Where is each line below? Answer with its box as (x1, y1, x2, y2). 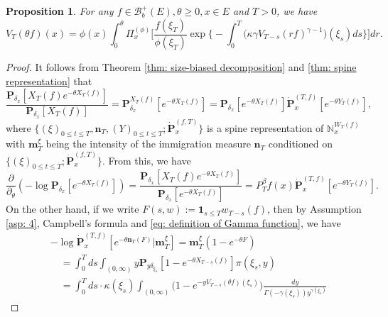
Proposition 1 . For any (6, 4, 114, 18)
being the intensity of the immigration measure (45, 136, 251, 151)
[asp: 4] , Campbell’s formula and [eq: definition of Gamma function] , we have (6, 215, 341, 230)
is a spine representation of (206, 120, 324, 135)
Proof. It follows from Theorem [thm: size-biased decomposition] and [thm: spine (6, 60, 357, 74)
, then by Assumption (266, 201, 362, 216)
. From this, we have (102, 152, 191, 167)
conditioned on (268, 136, 333, 151)
